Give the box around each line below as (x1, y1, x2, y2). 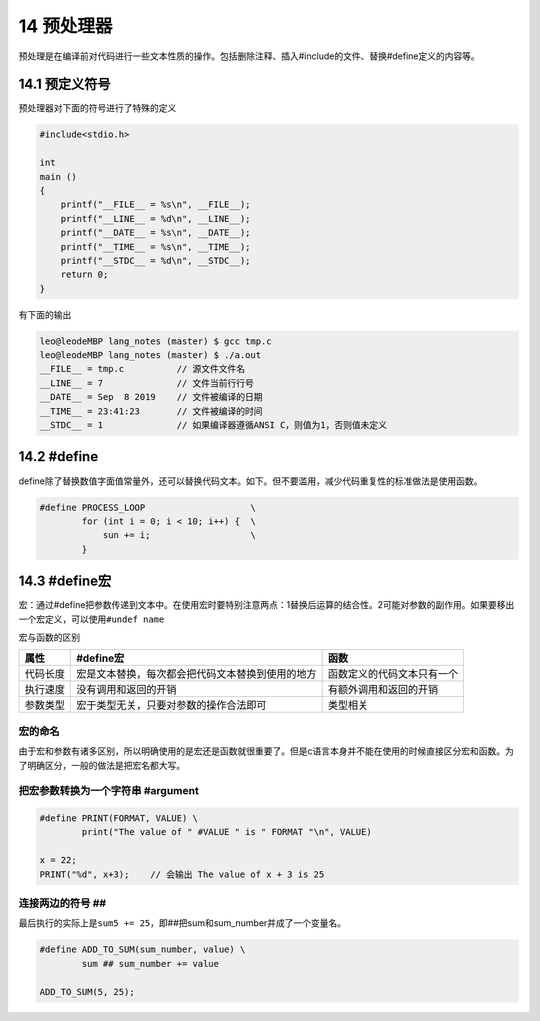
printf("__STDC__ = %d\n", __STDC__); (60, 255, 251, 266)
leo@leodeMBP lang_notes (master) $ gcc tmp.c (39, 335, 272, 347)
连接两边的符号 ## (18, 896, 107, 910)
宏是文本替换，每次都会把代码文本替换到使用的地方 (76, 667, 317, 681)
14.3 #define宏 (18, 573, 112, 590)
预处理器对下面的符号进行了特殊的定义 (18, 102, 177, 114)
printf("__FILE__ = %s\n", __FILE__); (60, 199, 251, 210)
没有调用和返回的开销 (76, 683, 177, 697)
